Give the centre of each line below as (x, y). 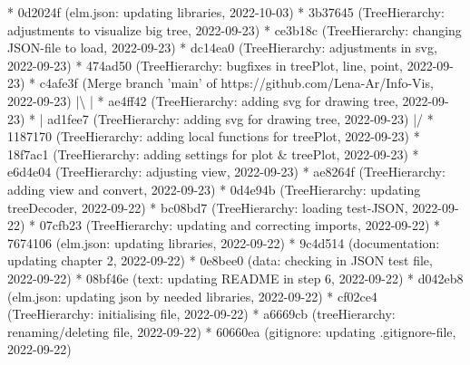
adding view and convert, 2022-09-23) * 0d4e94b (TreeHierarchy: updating (214, 189)
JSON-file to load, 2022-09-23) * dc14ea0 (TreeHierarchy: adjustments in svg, (222, 48)
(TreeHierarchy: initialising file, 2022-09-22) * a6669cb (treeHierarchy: (201, 314)
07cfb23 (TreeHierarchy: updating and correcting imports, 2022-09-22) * (240, 225)
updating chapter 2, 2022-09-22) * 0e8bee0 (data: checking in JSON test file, (220, 260)
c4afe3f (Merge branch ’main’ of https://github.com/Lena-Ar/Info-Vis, (236, 83)
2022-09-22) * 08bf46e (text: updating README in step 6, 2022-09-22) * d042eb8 (235, 278)
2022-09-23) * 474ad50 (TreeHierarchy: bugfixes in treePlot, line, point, (206, 65)
